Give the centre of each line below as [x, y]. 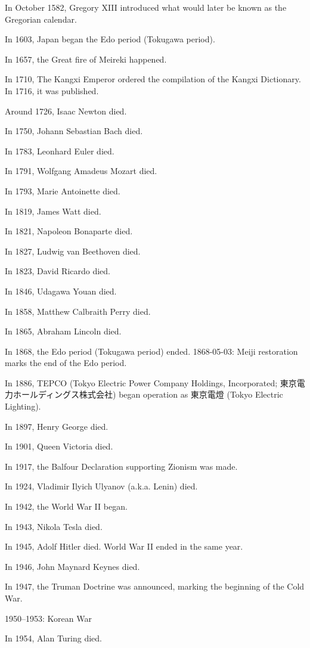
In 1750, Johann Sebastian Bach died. [74, 131]
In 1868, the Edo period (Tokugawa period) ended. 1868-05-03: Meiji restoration [151, 351]
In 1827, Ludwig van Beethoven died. [73, 251]
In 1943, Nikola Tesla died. [54, 526]
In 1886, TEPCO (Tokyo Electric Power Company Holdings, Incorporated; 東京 [151, 382]
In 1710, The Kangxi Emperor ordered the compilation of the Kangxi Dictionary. [153, 79]
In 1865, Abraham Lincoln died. [63, 331]
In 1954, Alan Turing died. [54, 638]
